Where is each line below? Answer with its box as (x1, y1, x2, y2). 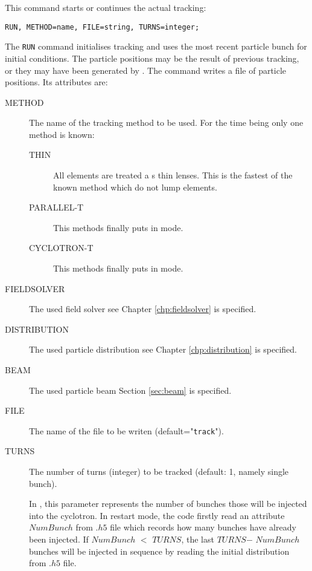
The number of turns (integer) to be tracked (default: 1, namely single (29, 465, 289, 478)
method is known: (29, 128, 95, 140)
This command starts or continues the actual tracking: (5, 1, 206, 13)
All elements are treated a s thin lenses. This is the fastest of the (53, 169, 293, 181)
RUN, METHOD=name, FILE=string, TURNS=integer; (5, 22, 200, 31)
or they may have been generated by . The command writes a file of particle (5, 64, 287, 76)
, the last (181, 533, 214, 545)
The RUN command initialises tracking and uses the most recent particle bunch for (5, 40, 307, 53)
